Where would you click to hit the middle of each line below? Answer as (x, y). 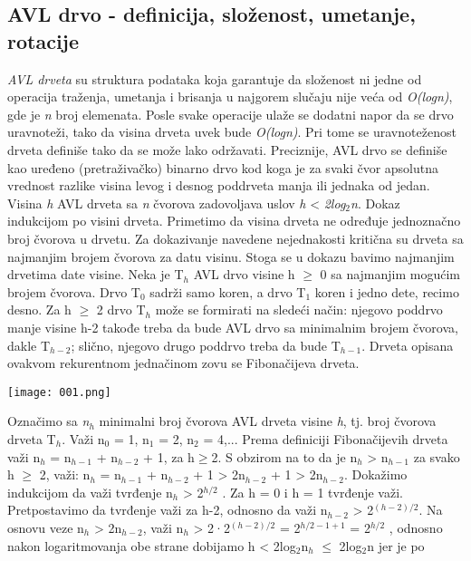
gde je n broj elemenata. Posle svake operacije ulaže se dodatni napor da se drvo (231, 114)
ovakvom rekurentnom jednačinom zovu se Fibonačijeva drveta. (183, 363)
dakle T (29, 345)
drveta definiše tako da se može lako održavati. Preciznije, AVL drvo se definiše (227, 149)
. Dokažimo (375, 474)
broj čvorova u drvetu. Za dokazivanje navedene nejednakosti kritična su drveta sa (235, 238)
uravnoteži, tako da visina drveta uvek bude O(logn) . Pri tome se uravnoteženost (232, 132)
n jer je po (396, 545)
